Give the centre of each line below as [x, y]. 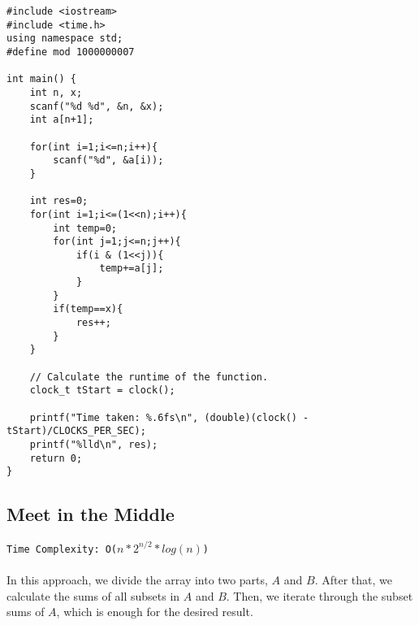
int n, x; [56, 92]
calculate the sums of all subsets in [93, 595]
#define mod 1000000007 [71, 52]
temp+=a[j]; [132, 269]
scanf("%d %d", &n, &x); [97, 106]
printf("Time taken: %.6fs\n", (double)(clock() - [169, 417]
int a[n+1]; [62, 120]
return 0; [56, 458]
